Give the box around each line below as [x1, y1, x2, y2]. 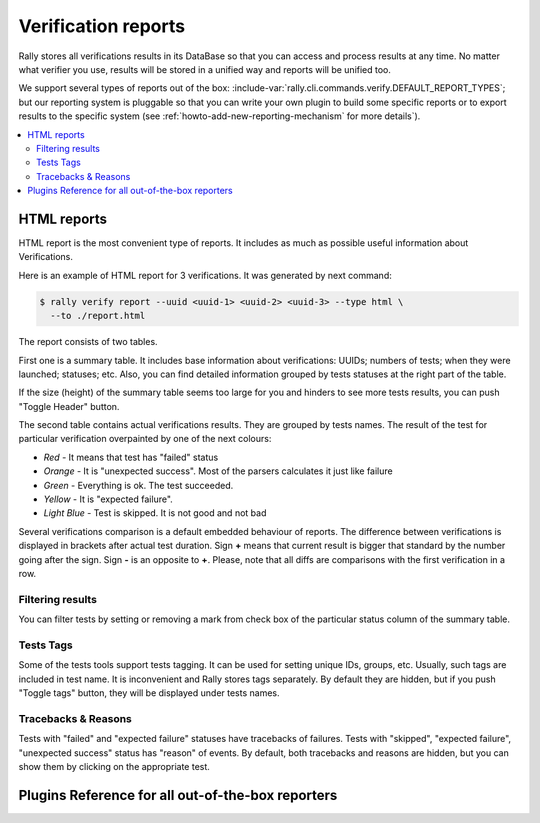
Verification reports [18, 15, 185, 37]
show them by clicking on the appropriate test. [18, 760, 210, 772]
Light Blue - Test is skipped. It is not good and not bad [43, 507, 267, 519]
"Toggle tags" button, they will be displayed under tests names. [18, 687, 280, 699]
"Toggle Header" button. [18, 400, 120, 412]
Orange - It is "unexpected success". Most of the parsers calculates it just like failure [43, 465, 394, 477]
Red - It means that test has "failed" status [43, 451, 219, 463]
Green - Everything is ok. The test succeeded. [43, 479, 234, 491]
